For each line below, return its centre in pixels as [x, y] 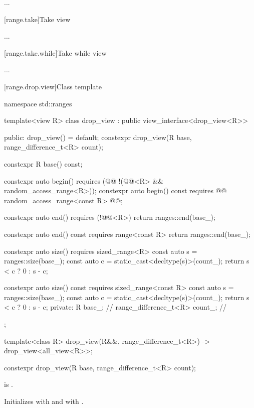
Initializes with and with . [44, 401]
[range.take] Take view [37, 19]
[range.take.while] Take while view [55, 52]
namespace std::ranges [38, 103]
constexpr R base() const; [43, 163]
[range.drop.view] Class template [53, 86]
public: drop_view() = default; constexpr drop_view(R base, [98, 137]
